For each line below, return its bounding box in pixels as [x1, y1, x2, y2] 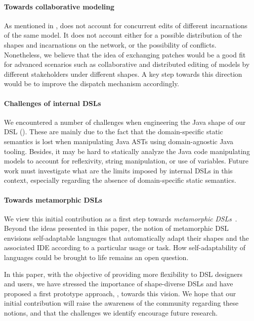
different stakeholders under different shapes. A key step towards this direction [4, 68, 242, 79]
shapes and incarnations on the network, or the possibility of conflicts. [4, 39, 216, 50]
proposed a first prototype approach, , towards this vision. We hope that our [4, 288, 236, 298]
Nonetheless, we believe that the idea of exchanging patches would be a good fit [4, 49, 246, 59]
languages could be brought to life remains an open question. [4, 252, 189, 263]
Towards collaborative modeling [4, 1, 115, 11]
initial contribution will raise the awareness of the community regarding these [4, 298, 239, 308]
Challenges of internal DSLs [4, 98, 101, 108]
